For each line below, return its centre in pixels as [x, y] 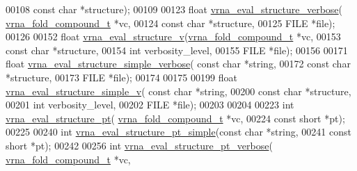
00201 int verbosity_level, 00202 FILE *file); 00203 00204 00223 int [150, 105]
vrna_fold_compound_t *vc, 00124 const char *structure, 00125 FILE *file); [170, 23]
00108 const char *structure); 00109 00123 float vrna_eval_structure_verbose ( [174, 9]
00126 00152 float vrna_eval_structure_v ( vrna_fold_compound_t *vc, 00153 [173, 36]
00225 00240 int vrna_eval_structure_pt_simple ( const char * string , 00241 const [178, 132]
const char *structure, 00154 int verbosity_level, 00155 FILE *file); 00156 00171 [177, 50]
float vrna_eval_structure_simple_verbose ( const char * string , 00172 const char [178, 64]
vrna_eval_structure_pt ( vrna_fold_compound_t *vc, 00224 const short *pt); [175, 118]
